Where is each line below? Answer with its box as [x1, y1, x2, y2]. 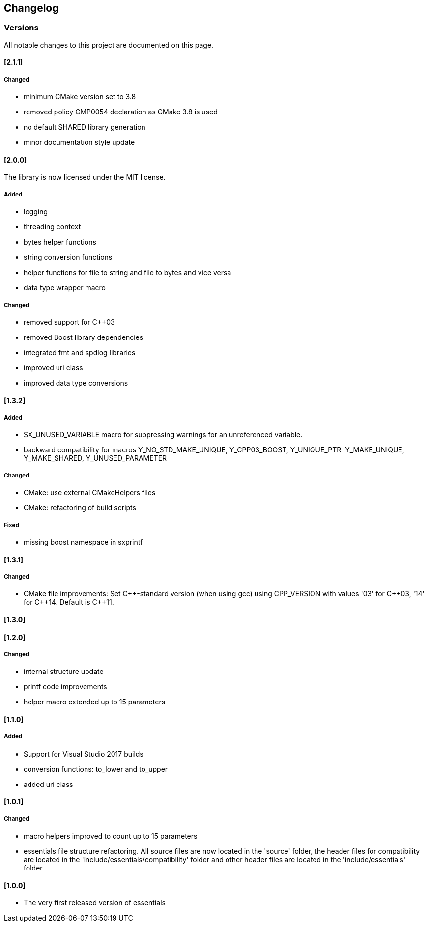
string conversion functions [24, 253, 113, 262]
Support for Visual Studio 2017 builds [24, 749, 143, 758]
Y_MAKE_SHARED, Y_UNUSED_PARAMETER [24, 454, 167, 463]
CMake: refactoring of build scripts [24, 504, 136, 512]
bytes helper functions [24, 238, 96, 247]
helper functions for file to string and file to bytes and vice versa [24, 268, 231, 277]
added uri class [24, 780, 73, 788]
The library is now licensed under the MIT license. [4, 173, 166, 182]
